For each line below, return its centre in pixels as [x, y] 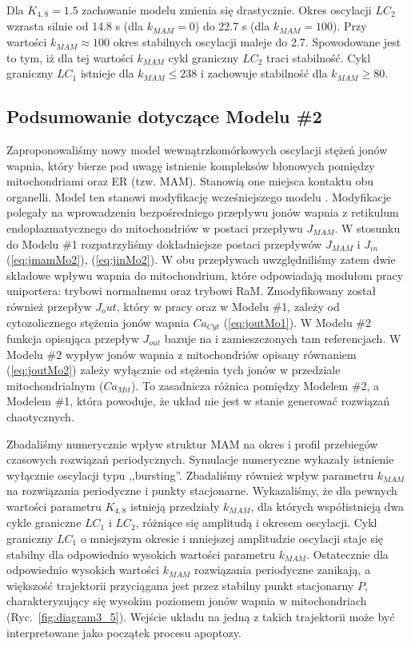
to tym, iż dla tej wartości [70, 57]
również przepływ [49, 306]
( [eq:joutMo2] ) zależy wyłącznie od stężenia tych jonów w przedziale [174, 370]
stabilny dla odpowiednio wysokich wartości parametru [141, 554]
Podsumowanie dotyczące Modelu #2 [164, 116]
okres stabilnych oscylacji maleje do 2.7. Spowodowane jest [257, 42]
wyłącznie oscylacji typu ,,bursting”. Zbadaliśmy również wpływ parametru [190, 475]
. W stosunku [367, 228]
